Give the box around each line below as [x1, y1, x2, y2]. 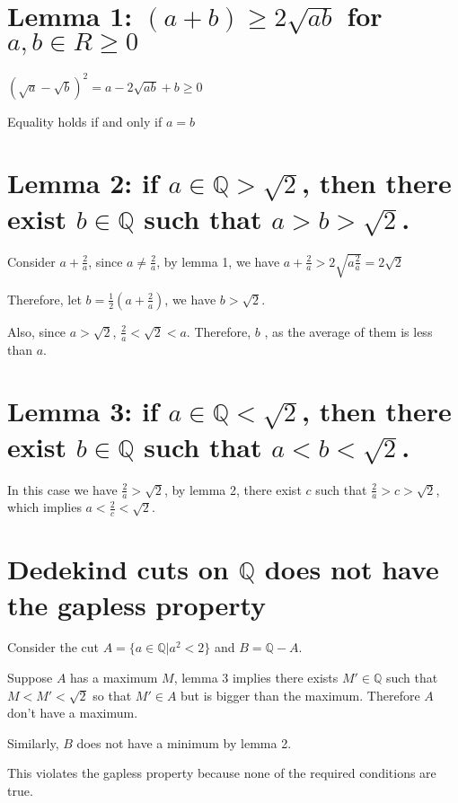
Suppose [7, 668, 53, 687]
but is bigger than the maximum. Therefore [181, 685, 420, 704]
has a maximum [70, 668, 158, 687]
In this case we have [7, 480, 118, 499]
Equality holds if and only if [7, 111, 163, 130]
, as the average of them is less [264, 322, 433, 340]
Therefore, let [7, 289, 82, 308]
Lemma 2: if [7, 164, 159, 201]
